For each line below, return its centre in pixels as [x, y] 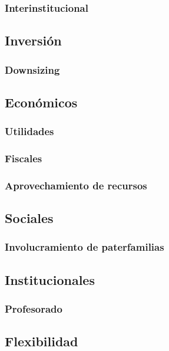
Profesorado [34, 309]
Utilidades [29, 131]
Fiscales [24, 158]
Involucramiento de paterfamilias [84, 247]
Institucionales [50, 279]
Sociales [29, 218]
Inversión [33, 40]
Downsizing [32, 69]
